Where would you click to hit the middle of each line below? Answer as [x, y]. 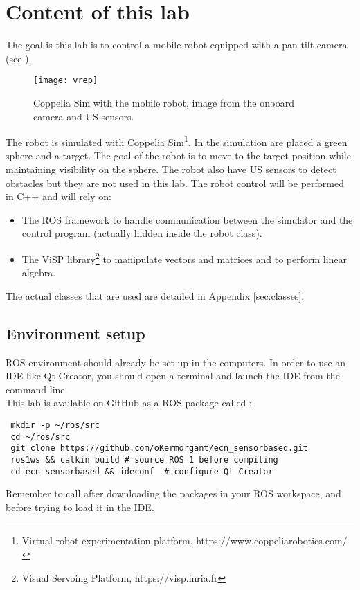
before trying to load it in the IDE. [80, 507]
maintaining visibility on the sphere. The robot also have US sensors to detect [171, 169]
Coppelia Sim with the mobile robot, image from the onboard [164, 102]
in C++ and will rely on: [58, 196]
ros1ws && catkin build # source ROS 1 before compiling [144, 459]
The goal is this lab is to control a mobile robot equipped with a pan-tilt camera [177, 45]
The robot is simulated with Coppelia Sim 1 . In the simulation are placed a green [177, 141]
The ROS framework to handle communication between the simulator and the [187, 219]
